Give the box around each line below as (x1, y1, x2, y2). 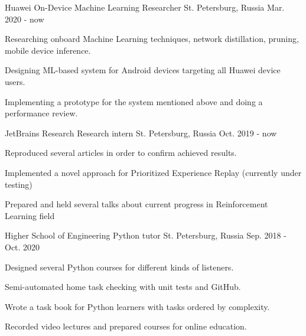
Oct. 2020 (5, 240, 40, 253)
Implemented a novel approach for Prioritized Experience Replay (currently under (5, 166, 302, 178)
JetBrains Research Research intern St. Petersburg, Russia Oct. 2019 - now (5, 126, 277, 139)
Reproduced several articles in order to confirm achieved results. (5, 146, 237, 159)
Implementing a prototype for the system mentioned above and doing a (5, 95, 263, 107)
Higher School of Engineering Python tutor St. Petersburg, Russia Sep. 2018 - (5, 229, 287, 242)
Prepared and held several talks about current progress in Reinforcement (5, 198, 268, 210)
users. (5, 75, 25, 87)
